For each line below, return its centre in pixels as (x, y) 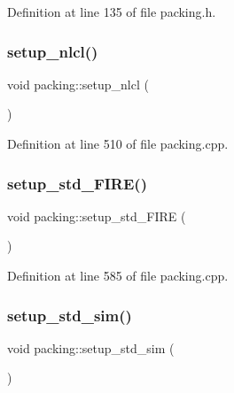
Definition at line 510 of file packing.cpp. (118, 143)
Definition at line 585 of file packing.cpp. (118, 275)
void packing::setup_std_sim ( (91, 347)
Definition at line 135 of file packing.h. (112, 12)
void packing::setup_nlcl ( (78, 84)
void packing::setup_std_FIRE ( (97, 216)
